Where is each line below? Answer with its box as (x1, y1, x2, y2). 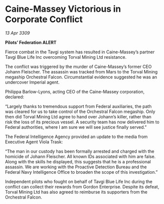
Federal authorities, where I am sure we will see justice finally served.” (5, 124, 147, 130)
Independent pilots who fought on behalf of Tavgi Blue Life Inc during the (5, 179, 153, 184)
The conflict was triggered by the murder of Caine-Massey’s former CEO (5, 64, 152, 69)
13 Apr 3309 (5, 30, 30, 36)
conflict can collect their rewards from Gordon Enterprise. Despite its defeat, (5, 183, 160, 189)
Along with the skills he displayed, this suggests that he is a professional (5, 159, 151, 164)
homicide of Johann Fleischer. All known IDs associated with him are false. (5, 153, 156, 159)
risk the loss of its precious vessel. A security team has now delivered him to (5, 119, 160, 125)
